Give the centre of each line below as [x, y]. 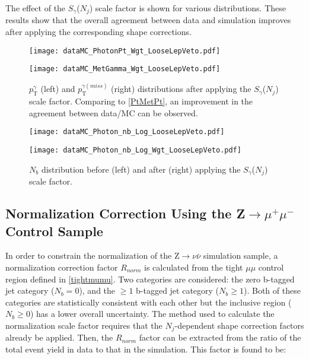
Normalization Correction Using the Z [125, 213]
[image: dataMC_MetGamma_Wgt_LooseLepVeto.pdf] [125, 69]
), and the [97, 290]
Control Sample [54, 231]
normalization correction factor [62, 267]
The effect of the [36, 8]
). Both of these [272, 290]
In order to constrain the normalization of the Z [93, 255]
